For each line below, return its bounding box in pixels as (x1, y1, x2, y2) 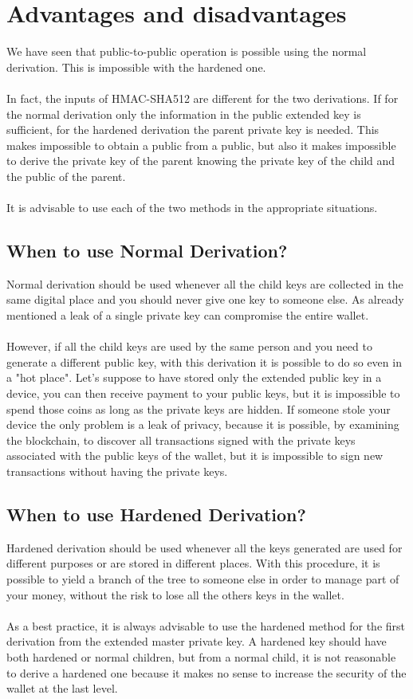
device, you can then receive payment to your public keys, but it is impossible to (6, 385, 400, 402)
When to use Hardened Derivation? (6, 501, 306, 526)
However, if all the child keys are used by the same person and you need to (6, 338, 372, 355)
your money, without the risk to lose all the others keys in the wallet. (6, 586, 344, 603)
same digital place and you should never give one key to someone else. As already (6, 291, 404, 308)
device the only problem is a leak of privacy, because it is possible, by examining (6, 416, 399, 433)
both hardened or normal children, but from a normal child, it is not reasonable (6, 648, 396, 665)
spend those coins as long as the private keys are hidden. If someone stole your (6, 400, 391, 417)
